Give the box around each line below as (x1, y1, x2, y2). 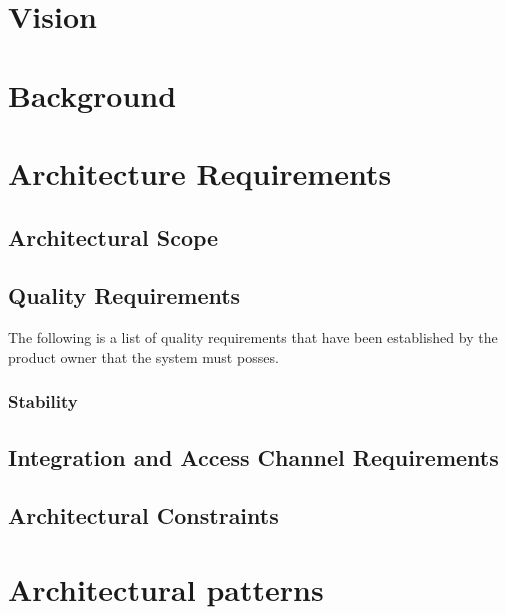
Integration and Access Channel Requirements (8, 441, 499, 472)
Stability (8, 389, 78, 414)
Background (8, 74, 177, 115)
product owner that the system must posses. (8, 346, 279, 367)
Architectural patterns (8, 568, 324, 609)
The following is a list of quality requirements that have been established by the (8, 327, 498, 348)
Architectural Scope (8, 221, 219, 252)
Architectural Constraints (8, 500, 279, 531)
